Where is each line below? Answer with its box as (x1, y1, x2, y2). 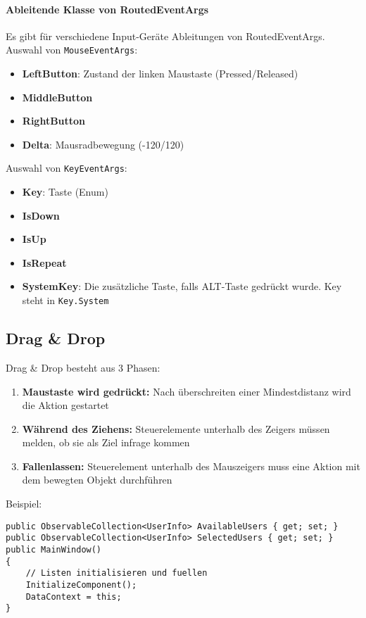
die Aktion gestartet (22, 398, 109, 412)
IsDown (22, 208, 60, 222)
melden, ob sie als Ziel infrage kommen (22, 435, 190, 450)
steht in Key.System (22, 293, 109, 308)
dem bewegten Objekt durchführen (22, 472, 172, 487)
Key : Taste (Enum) (22, 184, 108, 199)
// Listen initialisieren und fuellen (25, 568, 208, 579)
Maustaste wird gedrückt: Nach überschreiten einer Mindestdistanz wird (22, 384, 351, 398)
